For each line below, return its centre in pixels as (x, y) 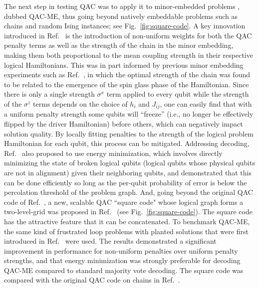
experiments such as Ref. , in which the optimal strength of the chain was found (127, 74)
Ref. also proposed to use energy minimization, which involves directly (113, 153)
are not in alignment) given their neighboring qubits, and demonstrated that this (128, 172)
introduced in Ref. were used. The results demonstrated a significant (110, 241)
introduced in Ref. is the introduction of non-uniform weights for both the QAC (128, 35)
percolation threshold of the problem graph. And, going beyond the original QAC (129, 192)
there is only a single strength (49, 94)
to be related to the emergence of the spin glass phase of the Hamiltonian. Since (127, 84)
